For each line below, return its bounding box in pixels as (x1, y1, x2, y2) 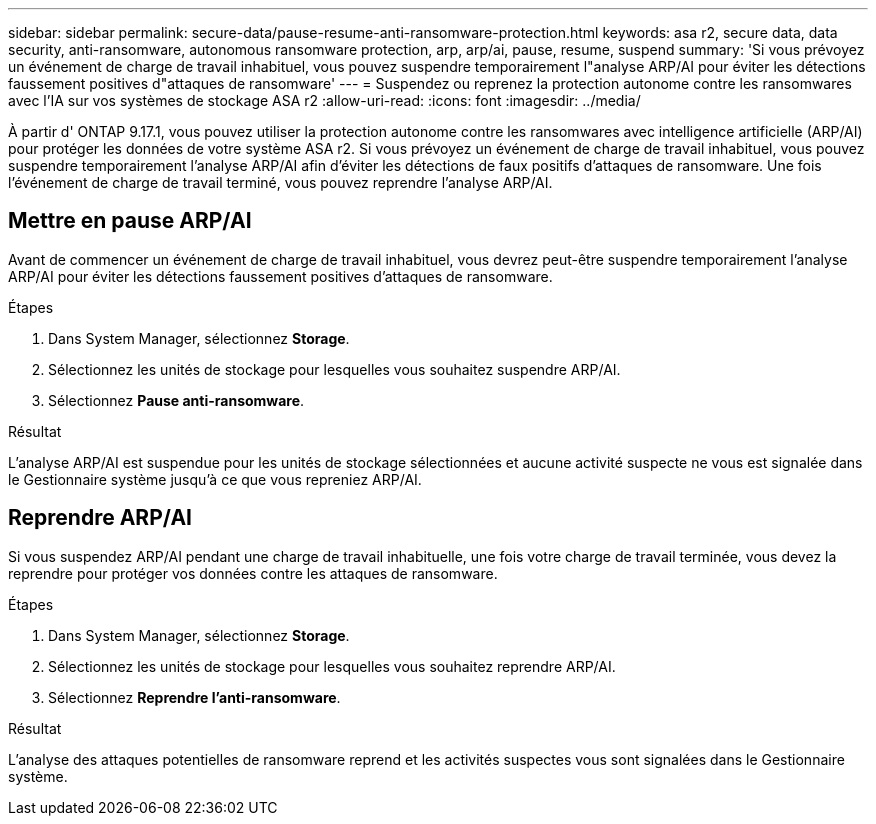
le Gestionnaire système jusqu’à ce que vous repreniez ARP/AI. (8, 470, 422, 488)
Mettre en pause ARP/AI (8, 208, 252, 234)
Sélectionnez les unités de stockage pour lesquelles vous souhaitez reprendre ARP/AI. (48, 657, 616, 675)
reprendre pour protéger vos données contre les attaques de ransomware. (8, 564, 498, 582)
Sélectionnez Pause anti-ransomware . (48, 391, 305, 409)
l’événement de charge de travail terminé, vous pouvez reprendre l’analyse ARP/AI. (8, 174, 553, 191)
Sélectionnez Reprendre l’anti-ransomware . (48, 688, 341, 706)
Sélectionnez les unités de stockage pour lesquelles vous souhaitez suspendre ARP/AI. (48, 360, 621, 378)
